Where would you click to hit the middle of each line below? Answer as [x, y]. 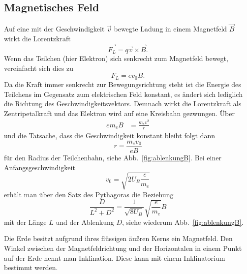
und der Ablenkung [85, 222]
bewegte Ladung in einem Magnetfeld [170, 29]
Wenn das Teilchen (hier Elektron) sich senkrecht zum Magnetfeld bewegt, [116, 58]
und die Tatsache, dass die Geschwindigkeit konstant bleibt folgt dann [110, 136]
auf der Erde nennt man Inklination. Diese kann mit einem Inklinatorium [115, 258]
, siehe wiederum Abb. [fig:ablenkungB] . [183, 222]
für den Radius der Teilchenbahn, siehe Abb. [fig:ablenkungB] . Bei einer [113, 158]
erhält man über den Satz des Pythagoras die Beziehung [89, 194]
